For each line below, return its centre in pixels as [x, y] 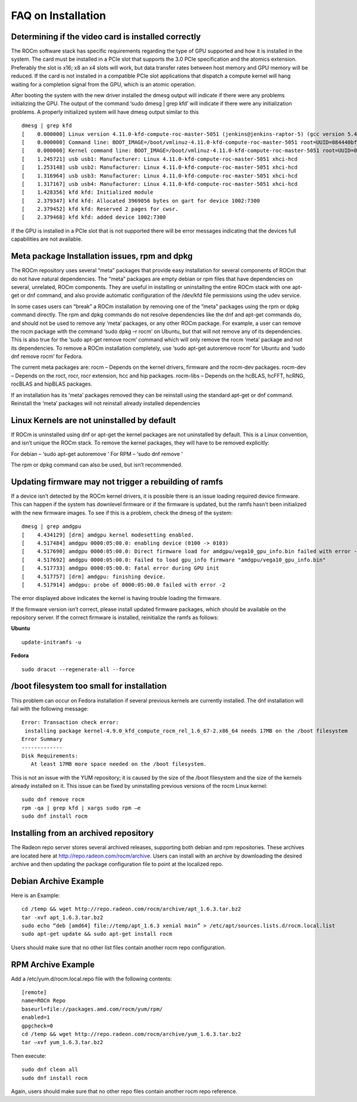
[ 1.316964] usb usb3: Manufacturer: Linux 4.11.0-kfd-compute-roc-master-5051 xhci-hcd [159, 176]
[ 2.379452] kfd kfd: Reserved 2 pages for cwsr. [100, 209]
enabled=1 [36, 1017]
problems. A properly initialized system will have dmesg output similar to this [105, 112]
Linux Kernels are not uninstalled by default [93, 420]
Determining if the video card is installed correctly [106, 37]
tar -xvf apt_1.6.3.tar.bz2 [62, 917]
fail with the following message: [50, 709]
